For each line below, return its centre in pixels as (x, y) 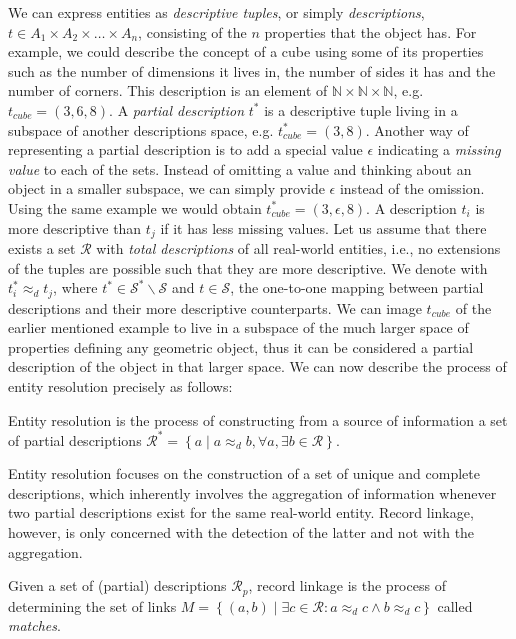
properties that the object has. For (370, 31)
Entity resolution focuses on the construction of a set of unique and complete (244, 473)
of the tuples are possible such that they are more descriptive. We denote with (248, 267)
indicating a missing (439, 149)
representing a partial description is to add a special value (185, 149)
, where (75, 287)
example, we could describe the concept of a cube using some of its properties (246, 51)
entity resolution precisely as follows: (120, 386)
